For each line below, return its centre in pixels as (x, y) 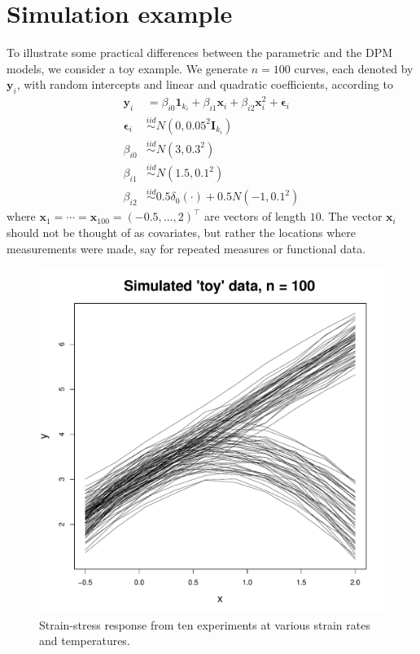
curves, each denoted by (354, 68)
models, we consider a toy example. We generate (127, 68)
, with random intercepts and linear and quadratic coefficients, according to (205, 84)
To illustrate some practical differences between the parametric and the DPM (200, 53)
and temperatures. (85, 641)
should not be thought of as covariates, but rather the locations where (182, 232)
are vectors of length (256, 216)
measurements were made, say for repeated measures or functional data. (186, 248)
